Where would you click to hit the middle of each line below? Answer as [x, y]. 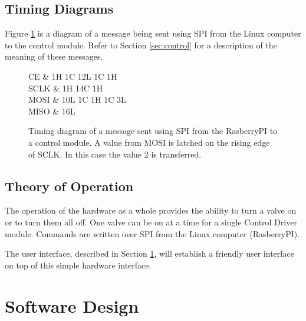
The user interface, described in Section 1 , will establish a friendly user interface [150, 253]
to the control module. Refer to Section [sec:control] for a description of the [141, 45]
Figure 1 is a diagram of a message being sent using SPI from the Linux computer [153, 33]
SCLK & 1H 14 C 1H [66, 88]
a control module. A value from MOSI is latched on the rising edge [149, 142]
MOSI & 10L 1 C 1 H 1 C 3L [77, 99]
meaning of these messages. [54, 56]
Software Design [72, 305]
